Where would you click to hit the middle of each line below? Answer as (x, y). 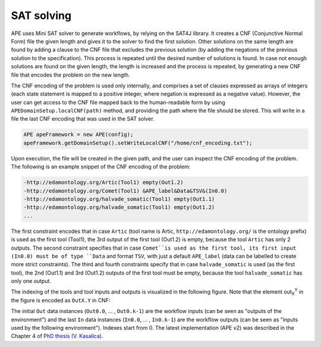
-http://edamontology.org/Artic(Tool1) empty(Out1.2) (103, 182)
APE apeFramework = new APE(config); (78, 135)
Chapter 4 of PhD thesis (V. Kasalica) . (57, 336)
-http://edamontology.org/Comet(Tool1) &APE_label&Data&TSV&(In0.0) (125, 191)
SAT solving (41, 15)
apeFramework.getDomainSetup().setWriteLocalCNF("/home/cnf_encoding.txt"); (138, 143)
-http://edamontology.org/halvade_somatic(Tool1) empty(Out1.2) (119, 207)
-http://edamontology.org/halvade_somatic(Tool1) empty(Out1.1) (119, 199)
